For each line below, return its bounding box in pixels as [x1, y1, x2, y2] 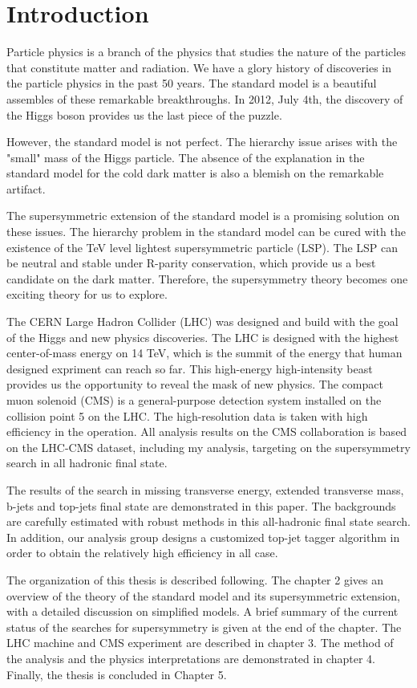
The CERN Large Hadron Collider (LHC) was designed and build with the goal [6, 313, 399, 330]
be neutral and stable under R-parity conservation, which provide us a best [6, 254, 376, 271]
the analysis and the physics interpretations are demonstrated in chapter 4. [6, 649, 375, 666]
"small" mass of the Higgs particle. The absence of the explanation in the [6, 149, 365, 165]
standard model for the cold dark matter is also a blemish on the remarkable [6, 165, 384, 181]
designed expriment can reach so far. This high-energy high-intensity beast [6, 360, 373, 377]
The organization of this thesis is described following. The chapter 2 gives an [6, 571, 383, 588]
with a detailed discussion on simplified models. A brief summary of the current [6, 603, 399, 620]
